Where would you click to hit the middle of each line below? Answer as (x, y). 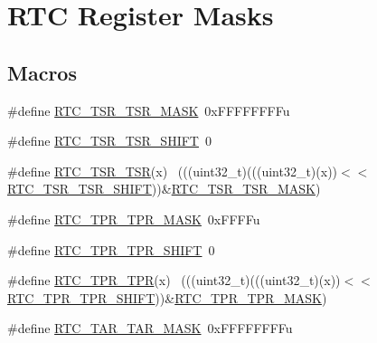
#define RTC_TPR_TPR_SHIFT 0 (111, 249)
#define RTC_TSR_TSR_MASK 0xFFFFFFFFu (149, 110)
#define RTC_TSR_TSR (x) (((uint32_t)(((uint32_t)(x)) (173, 171)
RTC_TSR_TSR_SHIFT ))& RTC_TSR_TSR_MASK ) (164, 189)
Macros (42, 72)
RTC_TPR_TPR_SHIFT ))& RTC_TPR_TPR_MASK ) (167, 297)
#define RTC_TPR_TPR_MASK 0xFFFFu (134, 219)
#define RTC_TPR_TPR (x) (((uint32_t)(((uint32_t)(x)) (174, 280)
